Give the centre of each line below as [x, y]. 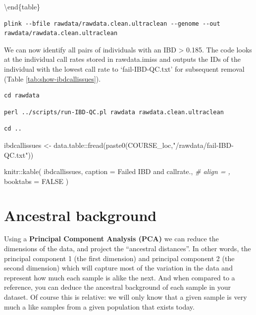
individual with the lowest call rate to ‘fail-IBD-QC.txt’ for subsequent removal [124, 68]
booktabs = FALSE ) [36, 181]
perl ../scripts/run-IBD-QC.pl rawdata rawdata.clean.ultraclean [114, 112]
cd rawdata [22, 96]
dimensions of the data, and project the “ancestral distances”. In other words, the [128, 248]
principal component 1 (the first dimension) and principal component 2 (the [119, 258]
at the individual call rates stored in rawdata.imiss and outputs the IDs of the [122, 59]
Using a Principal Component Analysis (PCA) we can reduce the [111, 239]
